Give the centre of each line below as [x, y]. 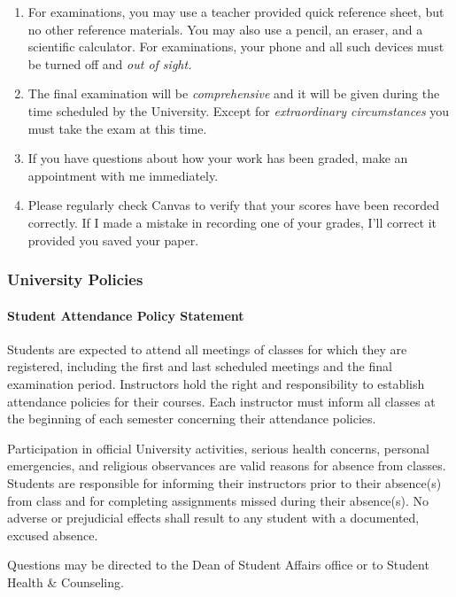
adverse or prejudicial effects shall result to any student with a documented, [213, 518]
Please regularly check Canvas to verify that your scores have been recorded [234, 205]
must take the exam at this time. [117, 128]
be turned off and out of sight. [110, 63]
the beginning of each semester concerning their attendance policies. [192, 419]
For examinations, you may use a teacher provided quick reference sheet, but [236, 12]
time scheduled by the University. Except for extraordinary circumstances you [239, 110]
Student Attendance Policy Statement [126, 315]
